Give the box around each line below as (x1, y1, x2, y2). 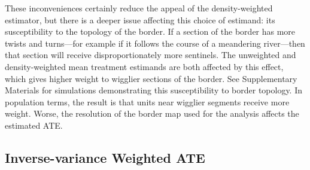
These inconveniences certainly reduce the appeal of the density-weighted (5, 2, 273, 14)
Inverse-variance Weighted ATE (5, 148, 205, 166)
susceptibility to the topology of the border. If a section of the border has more (5, 25, 296, 38)
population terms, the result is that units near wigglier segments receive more (5, 95, 290, 108)
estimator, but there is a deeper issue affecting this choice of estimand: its (5, 13, 275, 26)
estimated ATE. (5, 119, 63, 131)
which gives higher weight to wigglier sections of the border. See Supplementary (5, 72, 297, 84)
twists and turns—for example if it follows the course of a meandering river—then (5, 37, 305, 49)
